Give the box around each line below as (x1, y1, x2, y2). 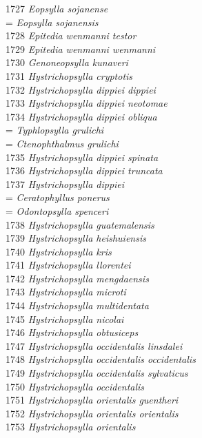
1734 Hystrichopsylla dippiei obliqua (6, 109, 157, 123)
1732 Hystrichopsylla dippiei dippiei (6, 82, 156, 96)
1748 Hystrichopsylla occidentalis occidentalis (6, 352, 196, 366)
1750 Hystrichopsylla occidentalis (6, 379, 145, 393)
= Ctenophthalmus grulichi (6, 136, 119, 150)
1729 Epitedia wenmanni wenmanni (6, 41, 156, 56)
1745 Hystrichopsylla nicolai (6, 311, 124, 326)
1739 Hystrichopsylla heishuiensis (6, 231, 146, 245)
